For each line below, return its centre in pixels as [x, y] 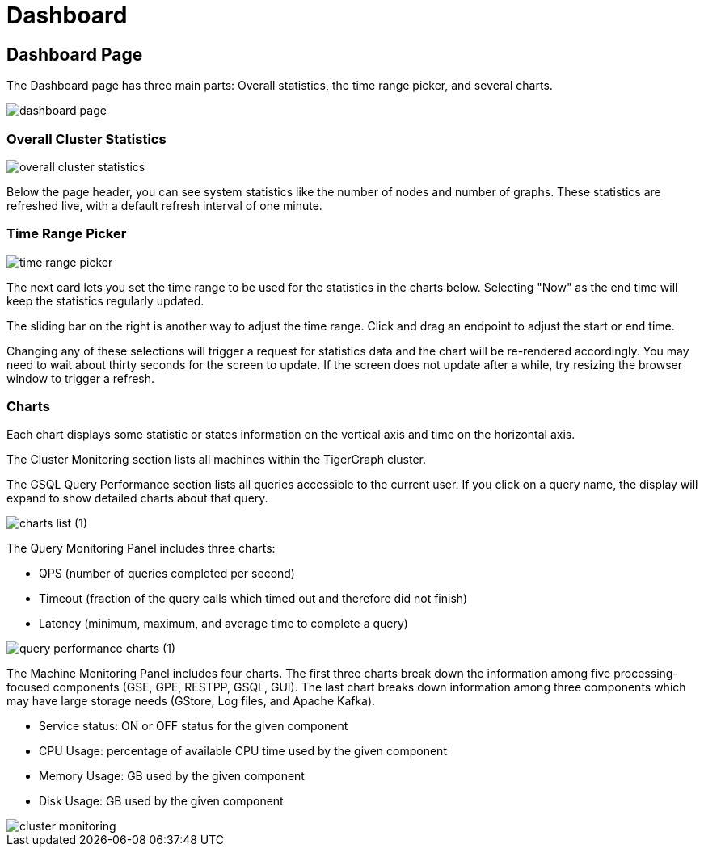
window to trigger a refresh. [81, 378]
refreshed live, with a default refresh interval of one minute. [164, 205]
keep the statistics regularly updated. [105, 300]
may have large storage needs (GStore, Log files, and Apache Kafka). [191, 701]
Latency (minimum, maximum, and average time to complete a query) [223, 624]
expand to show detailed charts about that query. [137, 498]
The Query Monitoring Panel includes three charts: [141, 548]
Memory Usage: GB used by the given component [172, 776]
